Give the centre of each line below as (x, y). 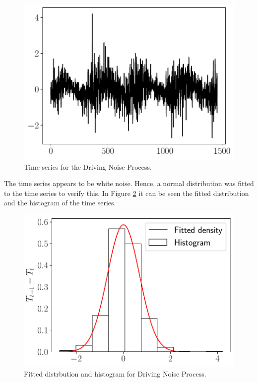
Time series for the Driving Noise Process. (88, 166)
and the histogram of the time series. (60, 203)
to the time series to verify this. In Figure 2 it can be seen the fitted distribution (127, 193)
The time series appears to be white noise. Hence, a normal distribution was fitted (129, 183)
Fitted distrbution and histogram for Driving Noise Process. (115, 374)
